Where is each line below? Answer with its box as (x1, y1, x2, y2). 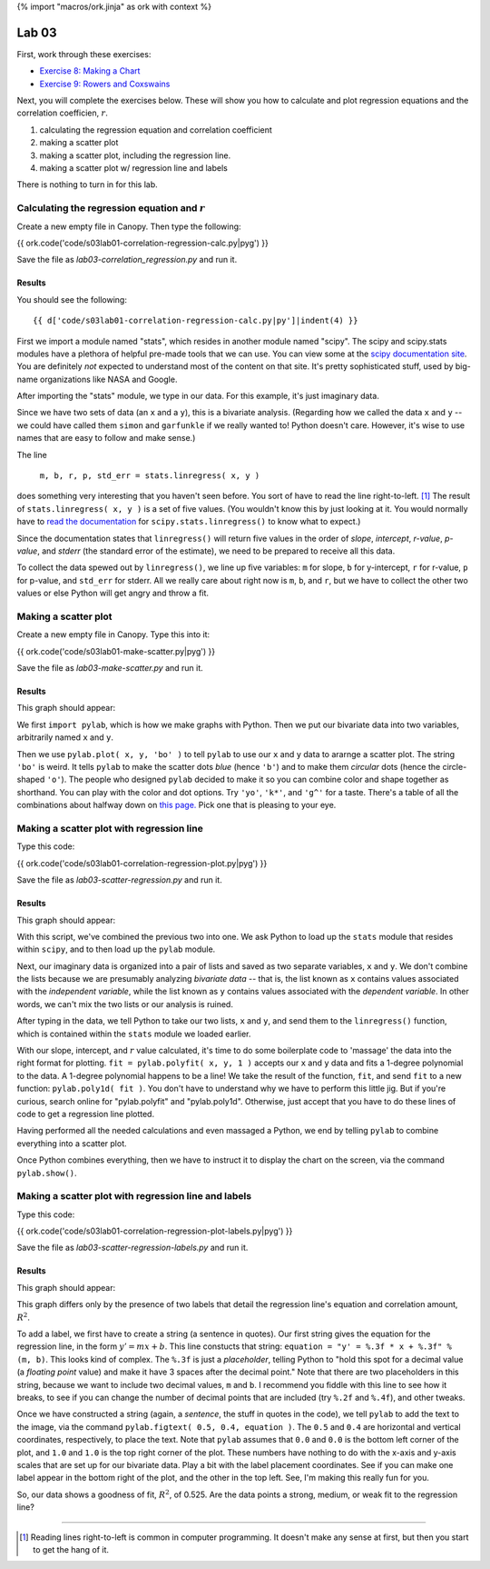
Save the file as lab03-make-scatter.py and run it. (16, 663, 203, 674)
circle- (442, 762, 467, 773)
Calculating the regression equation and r (16, 202, 206, 215)
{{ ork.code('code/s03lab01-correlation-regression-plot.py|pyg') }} (16, 857, 268, 868)
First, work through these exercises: (16, 48, 152, 59)
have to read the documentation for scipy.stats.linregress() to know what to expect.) (16, 516, 361, 527)
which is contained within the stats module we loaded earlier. (16, 1028, 251, 1039)
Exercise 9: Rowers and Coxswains (39, 78, 171, 89)
